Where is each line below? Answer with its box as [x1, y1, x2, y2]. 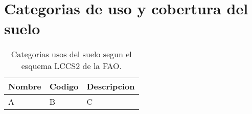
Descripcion [86, 80, 135, 93]
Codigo [49, 80, 79, 93]
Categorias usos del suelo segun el [11, 48, 132, 60]
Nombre [8, 80, 41, 93]
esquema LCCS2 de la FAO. [21, 60, 122, 72]
